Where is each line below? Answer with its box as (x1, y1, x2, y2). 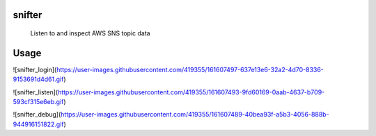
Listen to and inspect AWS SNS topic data (30, 29, 150, 37)
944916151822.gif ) (13, 120, 66, 128)
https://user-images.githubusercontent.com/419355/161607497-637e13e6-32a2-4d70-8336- (56, 65, 324, 74)
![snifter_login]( (13, 65, 57, 74)
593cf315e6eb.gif (13, 98, 64, 106)
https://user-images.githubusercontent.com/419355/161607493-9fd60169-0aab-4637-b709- (57, 87, 325, 96)
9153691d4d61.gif (13, 75, 64, 83)
